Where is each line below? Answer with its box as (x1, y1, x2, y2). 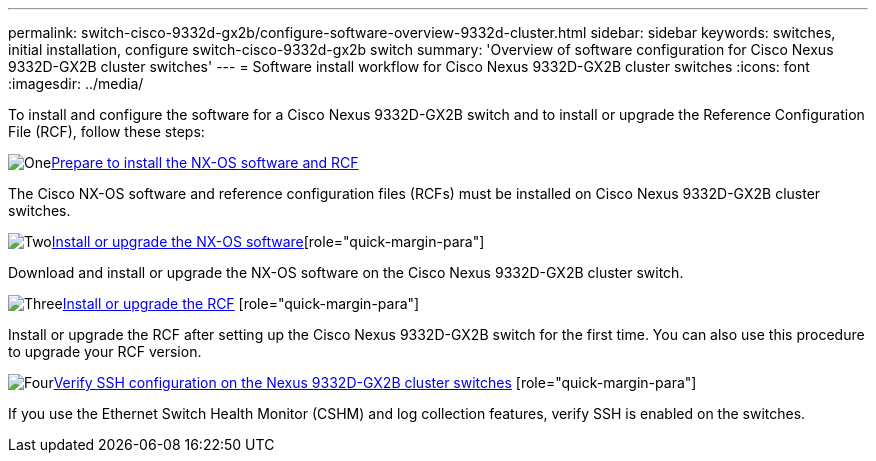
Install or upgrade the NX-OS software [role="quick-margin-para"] (51, 233, 485, 250)
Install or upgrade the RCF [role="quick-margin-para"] (62, 295, 420, 312)
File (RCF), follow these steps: (8, 123, 205, 140)
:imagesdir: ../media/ (8, 75, 144, 92)
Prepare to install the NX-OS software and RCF (51, 154, 359, 171)
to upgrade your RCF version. (8, 343, 202, 360)
